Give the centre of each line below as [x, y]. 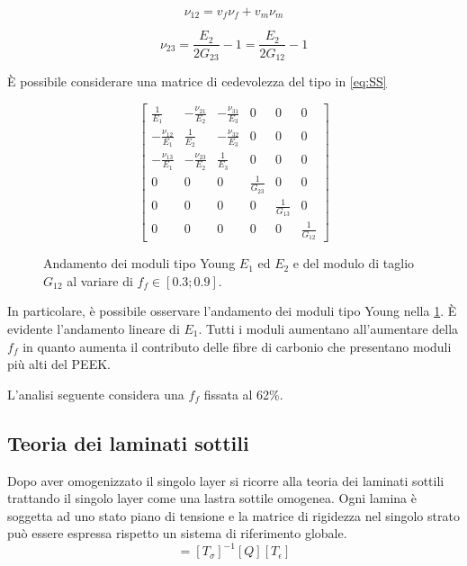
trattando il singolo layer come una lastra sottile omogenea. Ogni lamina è [212, 498]
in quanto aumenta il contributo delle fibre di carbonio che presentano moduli [237, 346]
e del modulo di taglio [354, 263]
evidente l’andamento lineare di [94, 329]
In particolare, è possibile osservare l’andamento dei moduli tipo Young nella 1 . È [232, 311]
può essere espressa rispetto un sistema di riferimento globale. [177, 533]
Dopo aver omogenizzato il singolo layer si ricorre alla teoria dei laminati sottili [226, 480]
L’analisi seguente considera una [96, 394]
